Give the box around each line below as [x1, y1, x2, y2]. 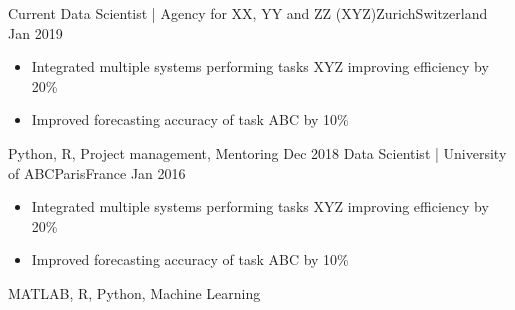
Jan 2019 [8, 22, 63, 43]
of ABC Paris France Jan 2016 [8, 162, 186, 183]
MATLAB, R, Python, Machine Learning [8, 282, 261, 303]
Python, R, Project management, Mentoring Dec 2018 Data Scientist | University [8, 142, 507, 163]
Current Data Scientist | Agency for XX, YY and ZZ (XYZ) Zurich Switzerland [8, 3, 488, 23]
